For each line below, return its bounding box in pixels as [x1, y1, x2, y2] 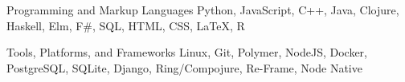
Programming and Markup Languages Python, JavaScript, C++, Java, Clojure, [6, 2, 399, 18]
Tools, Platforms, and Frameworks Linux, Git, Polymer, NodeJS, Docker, [6, 44, 367, 61]
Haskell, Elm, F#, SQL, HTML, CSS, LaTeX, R [6, 17, 245, 33]
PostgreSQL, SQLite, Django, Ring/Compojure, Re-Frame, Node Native [6, 59, 362, 76]
